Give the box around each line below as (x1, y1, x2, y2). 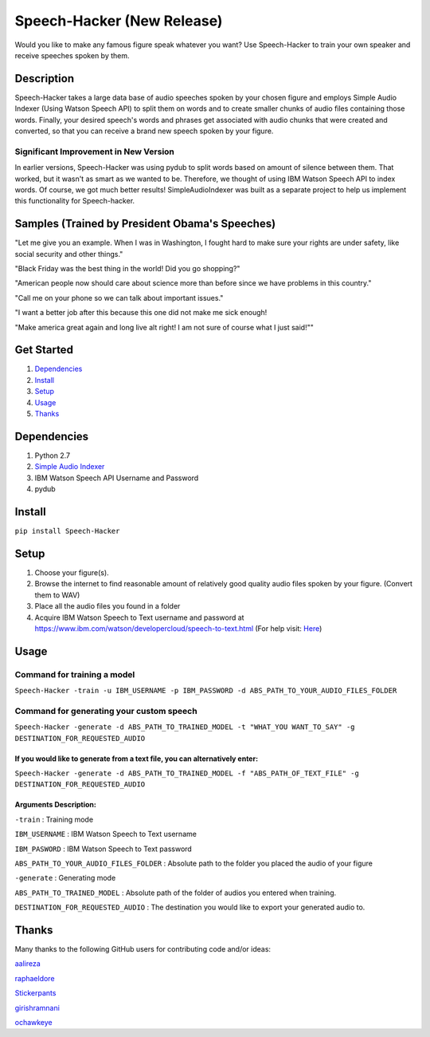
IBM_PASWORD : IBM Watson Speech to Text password (14, 844, 193, 854)
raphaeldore (14, 973, 55, 983)
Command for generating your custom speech (14, 705, 198, 716)
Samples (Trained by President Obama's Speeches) (14, 217, 276, 231)
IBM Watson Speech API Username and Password (34, 473, 199, 483)
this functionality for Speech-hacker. (14, 196, 135, 206)
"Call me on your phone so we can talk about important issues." (14, 293, 224, 302)
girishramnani (14, 1003, 60, 1012)
